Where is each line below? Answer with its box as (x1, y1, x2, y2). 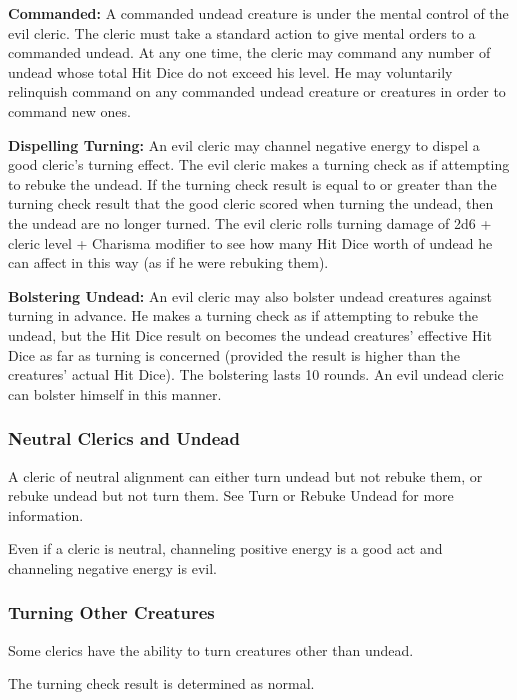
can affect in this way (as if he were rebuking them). (8, 252, 329, 273)
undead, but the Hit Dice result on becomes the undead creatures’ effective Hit (8, 324, 492, 345)
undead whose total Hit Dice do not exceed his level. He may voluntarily (8, 61, 453, 82)
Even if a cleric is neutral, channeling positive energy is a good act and (8, 538, 443, 559)
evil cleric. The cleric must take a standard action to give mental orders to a (8, 22, 476, 43)
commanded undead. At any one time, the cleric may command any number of (8, 42, 491, 63)
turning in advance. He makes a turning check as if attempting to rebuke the (8, 305, 479, 326)
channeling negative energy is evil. (8, 557, 217, 578)
